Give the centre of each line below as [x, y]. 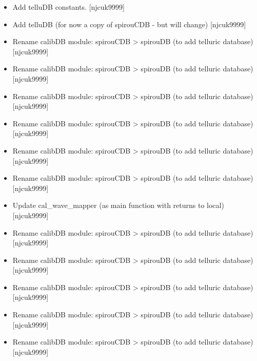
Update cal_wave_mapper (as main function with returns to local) [118, 205]
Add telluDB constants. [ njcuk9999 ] [68, 7]
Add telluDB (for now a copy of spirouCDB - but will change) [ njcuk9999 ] [129, 24]
